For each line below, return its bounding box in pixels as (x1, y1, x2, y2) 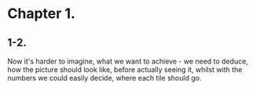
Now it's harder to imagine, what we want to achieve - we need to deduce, (7, 56, 249, 66)
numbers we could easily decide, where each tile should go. (7, 74, 202, 82)
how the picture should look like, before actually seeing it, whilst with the (7, 65, 243, 74)
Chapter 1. (7, 5, 76, 23)
